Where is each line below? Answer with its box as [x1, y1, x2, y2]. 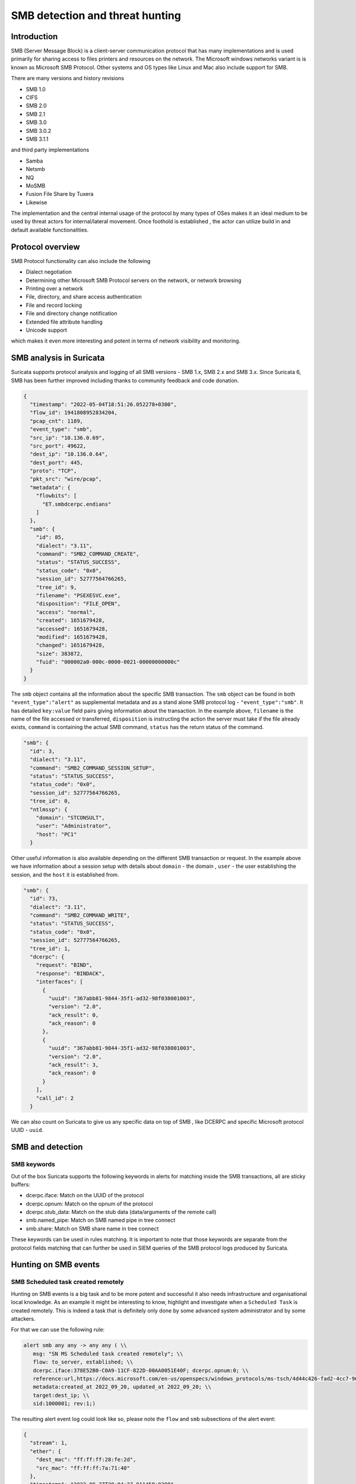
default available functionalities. [11, 226, 89, 233]
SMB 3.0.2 [26, 127, 52, 134]
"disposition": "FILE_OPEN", [36, 600, 121, 607]
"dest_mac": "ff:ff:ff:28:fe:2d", [36, 1456, 136, 1463]
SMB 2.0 [26, 102, 47, 109]
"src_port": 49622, [30, 442, 87, 449]
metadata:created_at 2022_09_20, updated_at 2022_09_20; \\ [33, 1384, 212, 1390]
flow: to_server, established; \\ [33, 1359, 133, 1365]
